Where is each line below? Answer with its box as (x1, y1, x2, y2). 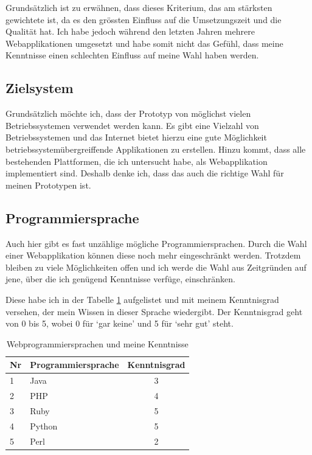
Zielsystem (5, 78, 74, 97)
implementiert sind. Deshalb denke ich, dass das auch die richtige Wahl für (5, 167, 284, 179)
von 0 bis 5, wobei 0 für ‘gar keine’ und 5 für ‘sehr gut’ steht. (5, 317, 234, 330)
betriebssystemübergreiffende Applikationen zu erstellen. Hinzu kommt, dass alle (5, 142, 306, 155)
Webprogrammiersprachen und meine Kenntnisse (6, 337, 189, 350)
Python (30, 419, 58, 432)
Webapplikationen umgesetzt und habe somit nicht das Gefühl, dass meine (5, 36, 283, 49)
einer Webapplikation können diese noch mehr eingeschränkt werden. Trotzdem (5, 249, 301, 262)
